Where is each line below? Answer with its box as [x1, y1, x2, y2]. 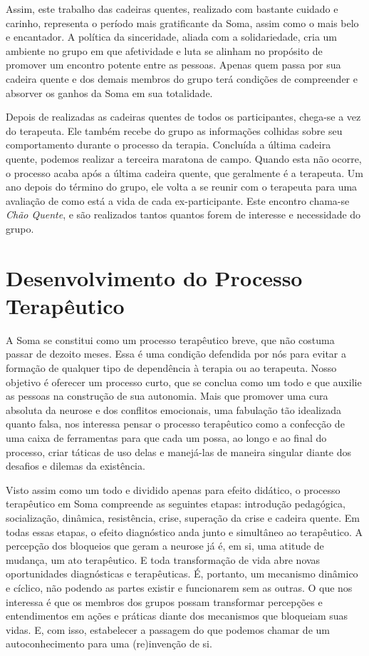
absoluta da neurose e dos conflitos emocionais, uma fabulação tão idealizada [6, 402, 341, 417]
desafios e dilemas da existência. [6, 458, 145, 473]
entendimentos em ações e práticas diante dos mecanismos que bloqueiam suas [6, 608, 348, 623]
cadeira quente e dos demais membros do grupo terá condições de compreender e [6, 71, 358, 86]
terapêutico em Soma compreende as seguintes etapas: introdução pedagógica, [6, 496, 345, 511]
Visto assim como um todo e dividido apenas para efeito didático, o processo [6, 482, 341, 497]
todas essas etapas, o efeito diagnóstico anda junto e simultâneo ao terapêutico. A [6, 524, 363, 539]
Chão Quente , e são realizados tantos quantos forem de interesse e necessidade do [6, 207, 361, 222]
